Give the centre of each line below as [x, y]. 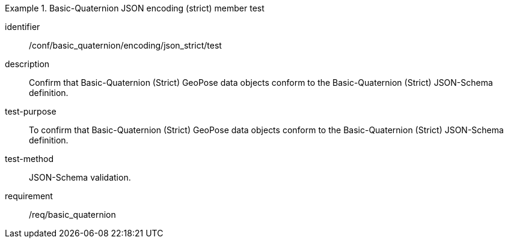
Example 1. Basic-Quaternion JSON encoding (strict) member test [135, 8]
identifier [23, 27]
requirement [29, 196]
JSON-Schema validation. [80, 177]
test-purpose [31, 111]
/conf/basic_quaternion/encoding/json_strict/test [125, 45]
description [27, 64]
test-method [29, 159]
